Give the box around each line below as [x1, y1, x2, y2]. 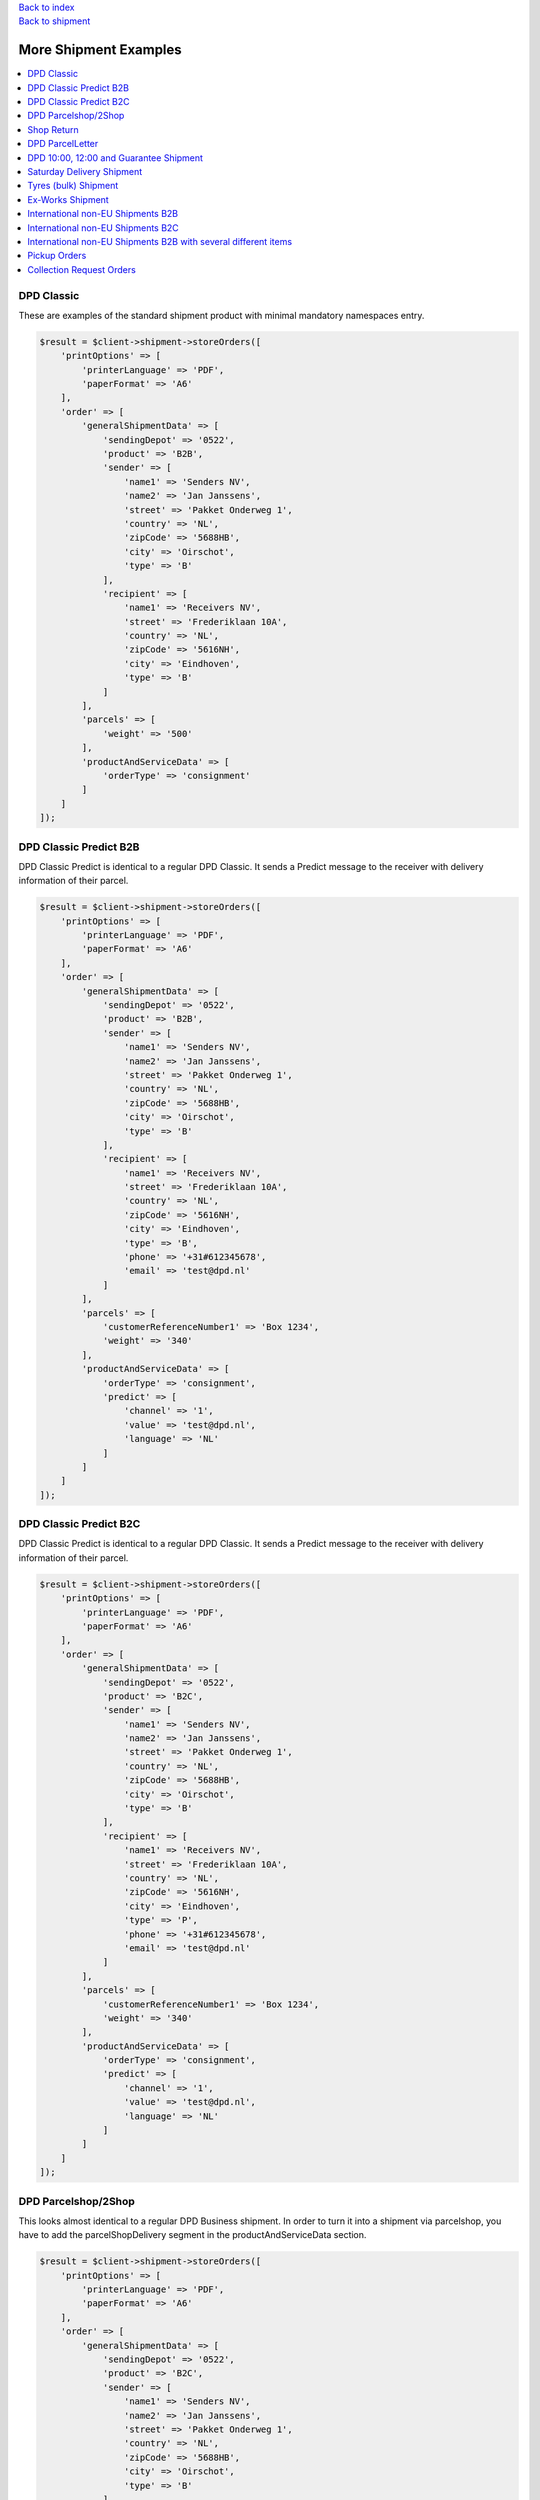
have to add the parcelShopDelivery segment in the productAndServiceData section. [18, 2229, 367, 2241]
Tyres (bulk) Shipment [27, 180, 119, 192]
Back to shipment [18, 15, 91, 27]
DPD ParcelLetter [27, 138, 99, 150]
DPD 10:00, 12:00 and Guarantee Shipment [27, 151, 204, 164]
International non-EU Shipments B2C [27, 221, 179, 234]
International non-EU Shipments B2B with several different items [27, 235, 293, 247]
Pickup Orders [27, 250, 87, 262]
